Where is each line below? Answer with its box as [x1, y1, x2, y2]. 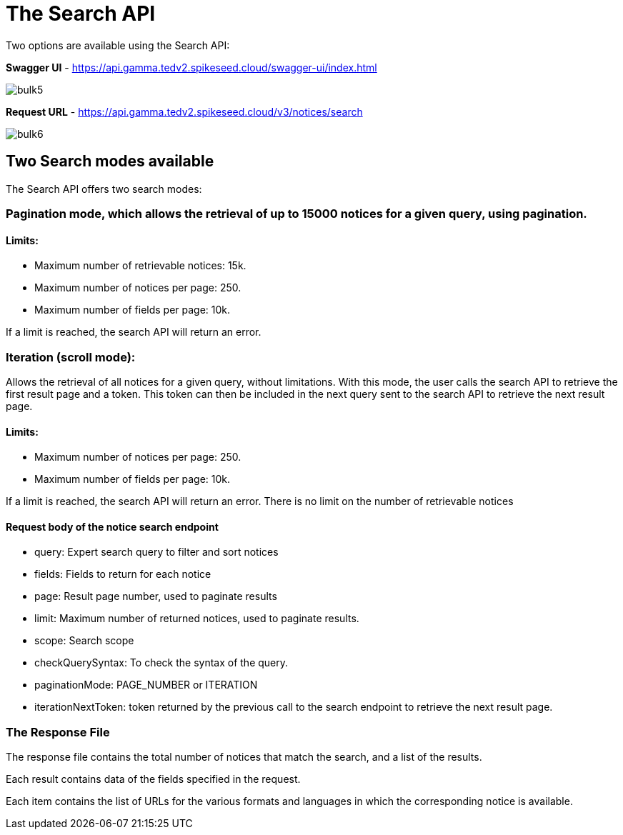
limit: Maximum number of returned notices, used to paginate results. [34, 612, 359, 625]
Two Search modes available [6, 152, 214, 171]
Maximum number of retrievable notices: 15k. [34, 259, 246, 272]
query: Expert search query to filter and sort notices [34, 546, 279, 559]
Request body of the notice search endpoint [6, 520, 219, 533]
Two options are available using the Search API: [6, 39, 230, 51]
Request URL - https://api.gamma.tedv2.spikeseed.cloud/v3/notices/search [6, 105, 363, 118]
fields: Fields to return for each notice [34, 568, 211, 581]
